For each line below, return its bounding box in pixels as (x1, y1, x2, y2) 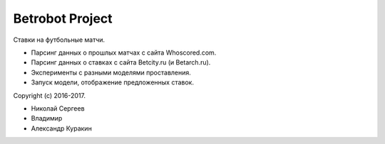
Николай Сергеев (31, 104, 85, 113)
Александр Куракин (31, 124, 92, 133)
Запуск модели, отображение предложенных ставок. (31, 78, 194, 87)
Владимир (31, 114, 63, 123)
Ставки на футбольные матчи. (13, 35, 106, 44)
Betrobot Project (13, 11, 113, 26)
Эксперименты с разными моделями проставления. (31, 68, 192, 77)
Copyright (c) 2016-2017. (13, 91, 86, 99)
